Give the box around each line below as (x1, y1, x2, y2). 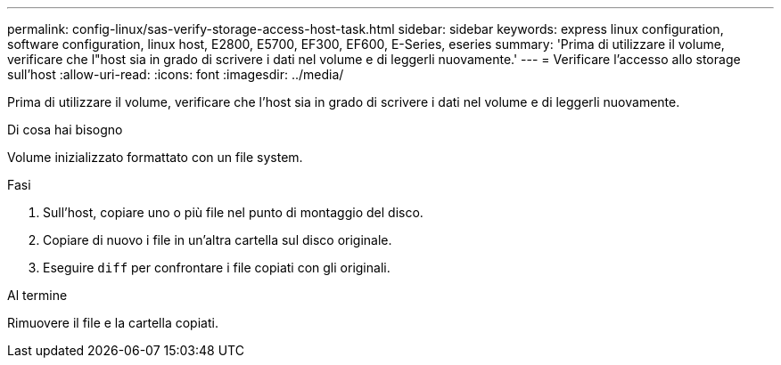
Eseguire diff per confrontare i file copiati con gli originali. (43, 260, 390, 275)
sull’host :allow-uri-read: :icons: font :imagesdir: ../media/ (7, 67, 344, 82)
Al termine (7, 288, 68, 303)
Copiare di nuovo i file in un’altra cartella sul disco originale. (43, 232, 392, 247)
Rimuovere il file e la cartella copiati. (7, 315, 218, 330)
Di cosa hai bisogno (7, 122, 123, 137)
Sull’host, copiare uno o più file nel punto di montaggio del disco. (43, 205, 423, 220)
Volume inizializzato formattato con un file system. (7, 150, 303, 165)
